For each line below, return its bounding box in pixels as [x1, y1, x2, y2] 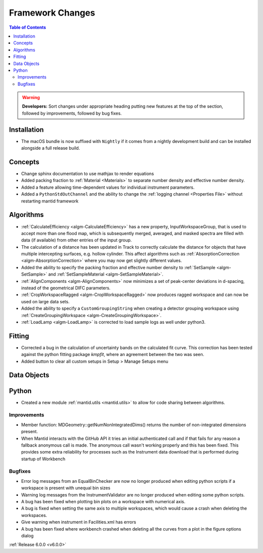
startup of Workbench [21, 456, 66, 462]
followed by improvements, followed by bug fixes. [22, 110, 122, 116]
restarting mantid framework [21, 198, 79, 204]
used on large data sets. [21, 298, 70, 304]
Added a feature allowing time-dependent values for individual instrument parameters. [21, 184, 195, 190]
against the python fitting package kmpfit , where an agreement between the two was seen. [21, 352, 205, 357]
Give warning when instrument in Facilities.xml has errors [21, 519, 136, 525]
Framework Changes [9, 7, 95, 18]
